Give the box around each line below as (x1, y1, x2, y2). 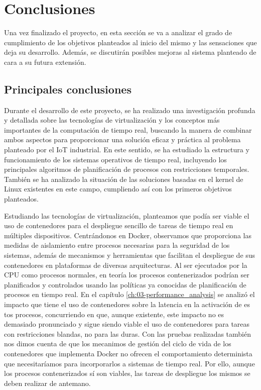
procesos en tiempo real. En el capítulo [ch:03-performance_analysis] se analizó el (4, 289, 255, 300)
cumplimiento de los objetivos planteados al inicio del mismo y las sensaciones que (4, 37, 257, 47)
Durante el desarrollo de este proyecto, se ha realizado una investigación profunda (4, 105, 255, 115)
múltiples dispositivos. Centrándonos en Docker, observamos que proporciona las (4, 230, 251, 240)
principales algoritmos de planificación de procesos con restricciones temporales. (4, 164, 249, 174)
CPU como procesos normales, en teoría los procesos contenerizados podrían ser (4, 269, 249, 280)
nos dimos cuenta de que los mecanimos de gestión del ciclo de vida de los (4, 338, 231, 349)
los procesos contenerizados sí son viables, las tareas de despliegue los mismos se (4, 368, 250, 378)
